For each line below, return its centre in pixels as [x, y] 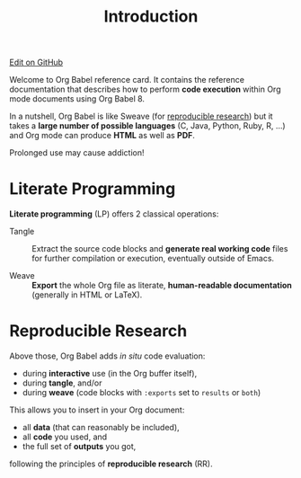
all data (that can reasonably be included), [101, 428]
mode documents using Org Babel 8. [77, 99]
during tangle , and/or [62, 383]
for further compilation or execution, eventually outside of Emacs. [153, 259]
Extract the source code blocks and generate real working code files [160, 249]
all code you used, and [65, 437]
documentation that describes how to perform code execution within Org [145, 89]
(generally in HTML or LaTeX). [87, 295]
